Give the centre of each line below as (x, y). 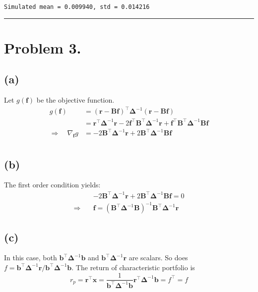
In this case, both (31, 258)
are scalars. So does (158, 258)
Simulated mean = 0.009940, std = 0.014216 (77, 7)
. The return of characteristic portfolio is (133, 267)
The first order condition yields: (52, 185)
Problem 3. (43, 47)
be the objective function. (75, 100)
